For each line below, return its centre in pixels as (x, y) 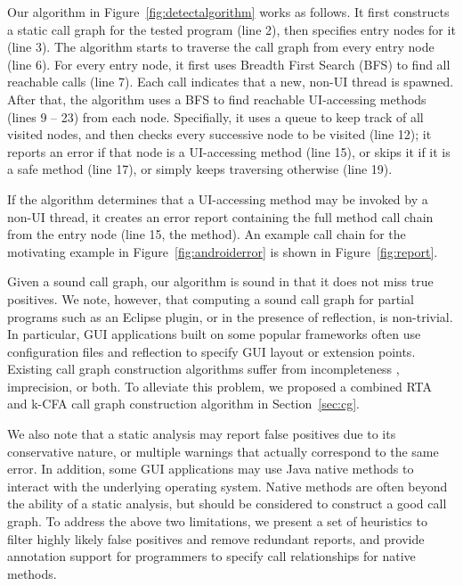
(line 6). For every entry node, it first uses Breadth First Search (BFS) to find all (229, 64)
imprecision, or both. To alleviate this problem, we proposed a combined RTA (219, 386)
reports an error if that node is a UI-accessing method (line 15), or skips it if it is (229, 151)
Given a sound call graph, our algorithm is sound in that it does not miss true (220, 281)
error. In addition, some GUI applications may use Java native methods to (211, 469)
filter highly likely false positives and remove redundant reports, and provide (216, 538)
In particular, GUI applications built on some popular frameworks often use (214, 334)
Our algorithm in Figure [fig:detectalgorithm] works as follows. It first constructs (228, 12)
